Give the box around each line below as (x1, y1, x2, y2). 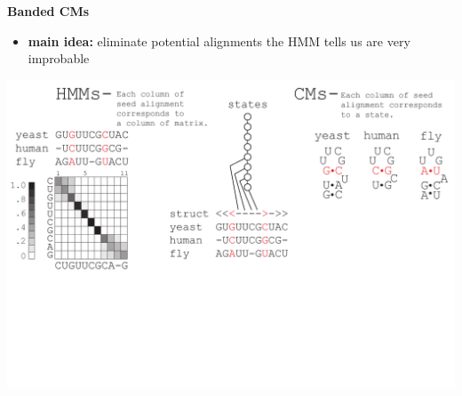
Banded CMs (7, 2, 90, 20)
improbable (28, 49, 90, 68)
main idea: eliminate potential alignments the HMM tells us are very (28, 31, 410, 50)
